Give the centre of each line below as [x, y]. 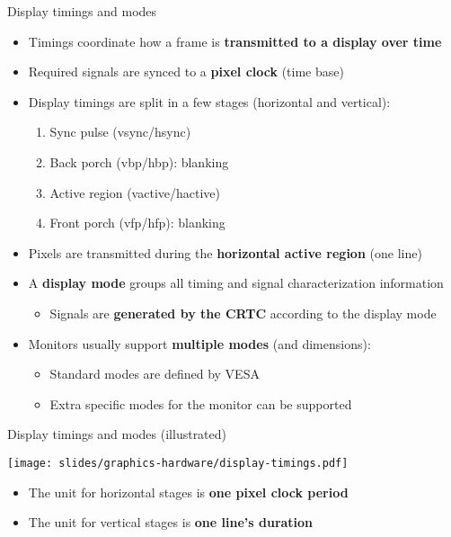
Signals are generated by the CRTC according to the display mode [243, 313]
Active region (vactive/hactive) [135, 192]
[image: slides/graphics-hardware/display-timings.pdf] [178, 463]
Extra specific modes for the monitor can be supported [201, 403]
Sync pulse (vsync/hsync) [120, 132]
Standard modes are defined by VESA [155, 374]
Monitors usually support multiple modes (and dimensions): [199, 343]
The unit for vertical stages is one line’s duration [171, 522]
